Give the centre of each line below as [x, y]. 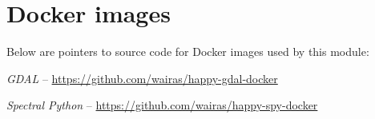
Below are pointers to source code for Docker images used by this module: [188, 52]
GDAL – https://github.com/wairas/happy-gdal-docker [142, 78]
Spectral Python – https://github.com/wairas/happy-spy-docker [162, 105]
